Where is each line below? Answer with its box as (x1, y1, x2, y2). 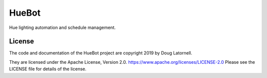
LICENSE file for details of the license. (9, 66, 87, 72)
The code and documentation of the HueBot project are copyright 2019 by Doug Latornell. (9, 50, 192, 56)
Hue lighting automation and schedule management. (9, 25, 116, 30)
